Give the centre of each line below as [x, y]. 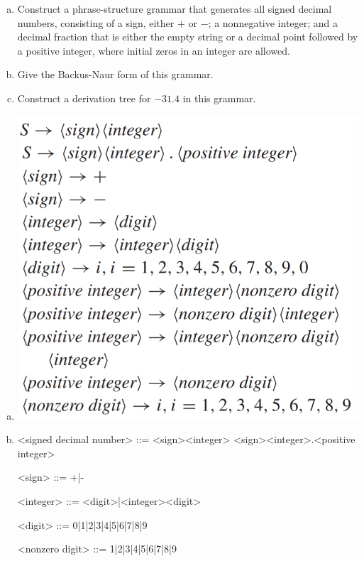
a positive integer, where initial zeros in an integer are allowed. [154, 50]
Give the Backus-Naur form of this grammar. [115, 74]
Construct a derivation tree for [84, 98]
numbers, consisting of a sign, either [96, 22]
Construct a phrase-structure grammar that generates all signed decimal [175, 9]
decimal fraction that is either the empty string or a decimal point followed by [188, 37]
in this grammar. [219, 98]
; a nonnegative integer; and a [273, 22]
